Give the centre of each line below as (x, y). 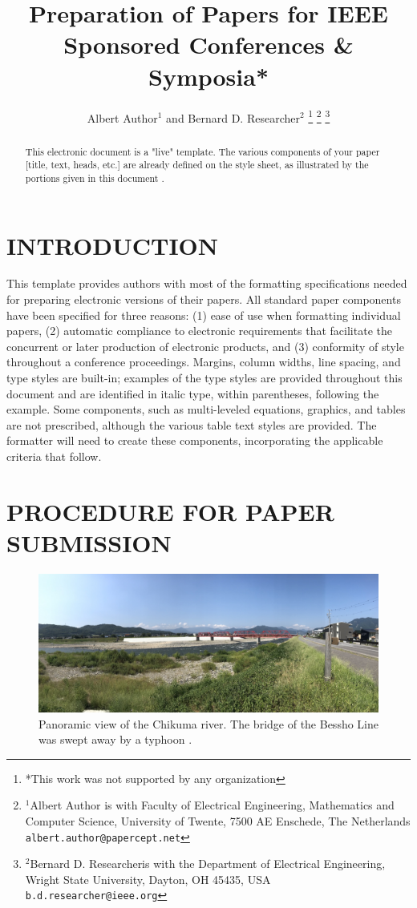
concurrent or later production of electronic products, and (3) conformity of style (205, 346)
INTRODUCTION (113, 245)
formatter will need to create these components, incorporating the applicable (195, 440)
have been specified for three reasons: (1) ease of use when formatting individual (204, 315)
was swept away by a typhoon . (115, 739)
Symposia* (208, 76)
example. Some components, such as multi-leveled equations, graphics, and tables (206, 409)
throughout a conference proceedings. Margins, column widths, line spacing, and (204, 362)
